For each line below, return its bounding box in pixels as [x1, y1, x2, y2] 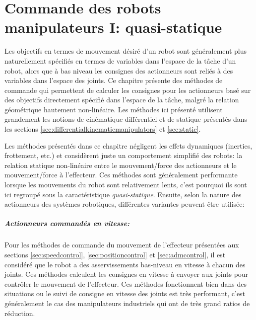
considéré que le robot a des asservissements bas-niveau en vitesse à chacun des [4, 259, 246, 269]
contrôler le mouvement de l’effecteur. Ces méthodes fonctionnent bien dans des [4, 278, 247, 289]
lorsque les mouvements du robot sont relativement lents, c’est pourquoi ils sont [4, 179, 247, 190]
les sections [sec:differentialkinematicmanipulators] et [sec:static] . [4, 124, 201, 134]
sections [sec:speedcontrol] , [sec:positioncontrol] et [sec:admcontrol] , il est [4, 249, 226, 259]
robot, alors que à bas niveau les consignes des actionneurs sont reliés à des [4, 65, 233, 76]
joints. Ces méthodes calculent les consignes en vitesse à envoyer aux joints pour [4, 269, 249, 279]
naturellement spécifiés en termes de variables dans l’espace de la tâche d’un [4, 55, 236, 66]
